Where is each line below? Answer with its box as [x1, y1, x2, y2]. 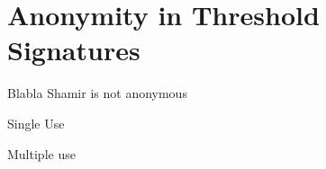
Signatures [7, 31, 140, 68]
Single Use [7, 113, 65, 132]
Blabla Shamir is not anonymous [7, 84, 187, 102]
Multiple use [7, 144, 76, 163]
